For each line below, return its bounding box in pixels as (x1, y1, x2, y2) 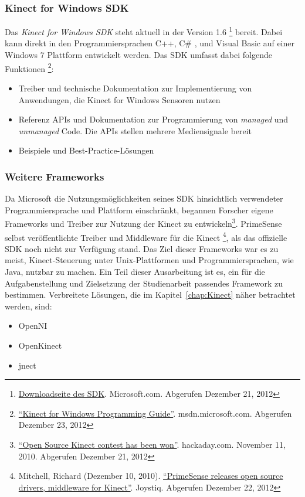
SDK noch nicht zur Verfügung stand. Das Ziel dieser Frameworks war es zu (5, 242, 279, 254)
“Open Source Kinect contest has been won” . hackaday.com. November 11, (18, 438, 286, 450)
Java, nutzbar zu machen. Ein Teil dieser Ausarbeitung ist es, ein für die (5, 265, 265, 277)
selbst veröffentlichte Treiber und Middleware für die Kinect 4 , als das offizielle (5, 229, 287, 243)
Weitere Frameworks (5, 169, 104, 183)
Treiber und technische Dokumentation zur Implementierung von (18, 81, 252, 94)
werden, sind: (5, 299, 52, 312)
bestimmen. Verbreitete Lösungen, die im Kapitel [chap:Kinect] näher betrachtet (5, 288, 296, 301)
